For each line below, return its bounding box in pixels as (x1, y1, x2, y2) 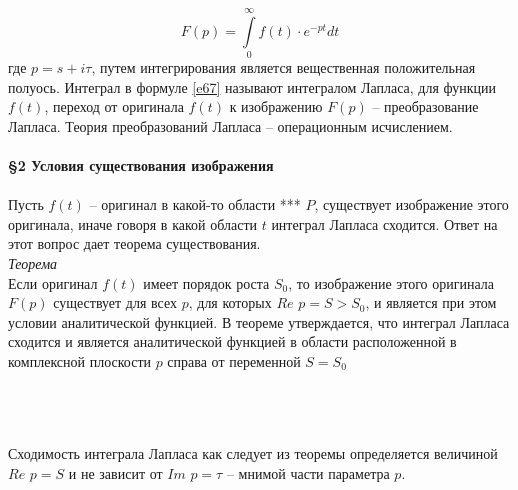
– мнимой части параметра (226, 463, 390, 483)
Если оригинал (8, 272, 98, 293)
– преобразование (372, 96, 479, 117)
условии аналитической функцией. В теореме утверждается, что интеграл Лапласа (8, 311, 510, 332)
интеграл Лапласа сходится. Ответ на (271, 213, 498, 234)
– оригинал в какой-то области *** (89, 194, 301, 215)
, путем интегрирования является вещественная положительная (91, 57, 476, 78)
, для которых (188, 292, 272, 313)
